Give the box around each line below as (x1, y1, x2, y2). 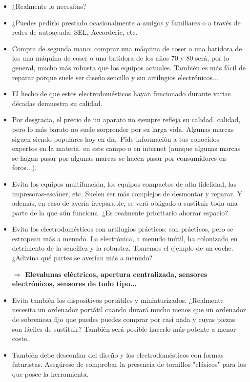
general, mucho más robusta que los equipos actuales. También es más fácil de (12, 62, 246, 72)
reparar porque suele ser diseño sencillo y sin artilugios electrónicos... (12, 72, 218, 82)
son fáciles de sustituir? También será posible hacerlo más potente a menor (12, 323, 236, 334)
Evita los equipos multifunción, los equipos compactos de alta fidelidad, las (12, 178, 236, 189)
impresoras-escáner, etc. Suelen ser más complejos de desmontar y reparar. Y (12, 188, 243, 198)
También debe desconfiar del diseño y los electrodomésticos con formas (12, 349, 224, 360)
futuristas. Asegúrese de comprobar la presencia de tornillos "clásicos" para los (12, 359, 246, 369)
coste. (12, 333, 29, 343)
